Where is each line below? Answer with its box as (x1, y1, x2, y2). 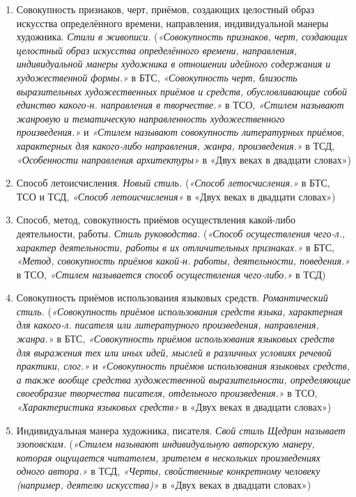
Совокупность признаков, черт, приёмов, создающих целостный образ (16, 2, 314, 16)
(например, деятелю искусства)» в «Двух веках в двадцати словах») (16, 478, 311, 491)
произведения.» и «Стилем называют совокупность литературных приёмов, (16, 125, 345, 139)
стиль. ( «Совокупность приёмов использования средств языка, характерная (16, 303, 343, 318)
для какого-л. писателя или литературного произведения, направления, (16, 317, 319, 332)
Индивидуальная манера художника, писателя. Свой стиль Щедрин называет (16, 423, 346, 437)
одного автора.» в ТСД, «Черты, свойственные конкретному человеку (16, 464, 320, 478)
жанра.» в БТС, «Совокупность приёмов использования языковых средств (16, 331, 334, 346)
